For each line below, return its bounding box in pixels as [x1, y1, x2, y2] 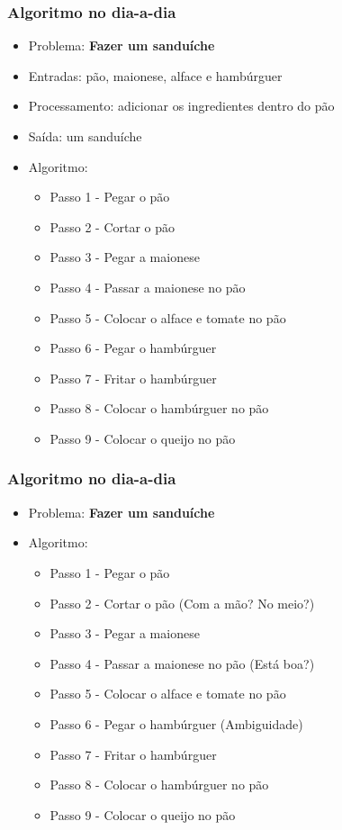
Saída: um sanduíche [28, 127, 142, 145]
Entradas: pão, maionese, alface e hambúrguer [28, 66, 283, 85]
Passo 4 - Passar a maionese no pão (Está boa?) [49, 654, 315, 672]
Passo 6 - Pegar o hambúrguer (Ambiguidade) [49, 714, 303, 733]
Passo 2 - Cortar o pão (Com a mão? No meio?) [49, 593, 315, 612]
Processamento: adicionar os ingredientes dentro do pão [28, 96, 335, 115]
